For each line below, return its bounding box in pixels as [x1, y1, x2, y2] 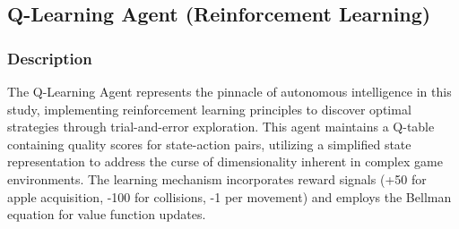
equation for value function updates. [7, 205, 206, 224]
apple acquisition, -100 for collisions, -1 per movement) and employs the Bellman [7, 187, 452, 206]
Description [7, 47, 92, 69]
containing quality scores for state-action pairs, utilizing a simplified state [7, 134, 411, 153]
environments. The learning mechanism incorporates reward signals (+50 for [7, 169, 427, 188]
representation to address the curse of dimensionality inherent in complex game [7, 152, 443, 171]
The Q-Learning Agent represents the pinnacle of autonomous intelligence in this [7, 82, 452, 100]
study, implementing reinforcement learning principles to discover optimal [7, 99, 411, 118]
